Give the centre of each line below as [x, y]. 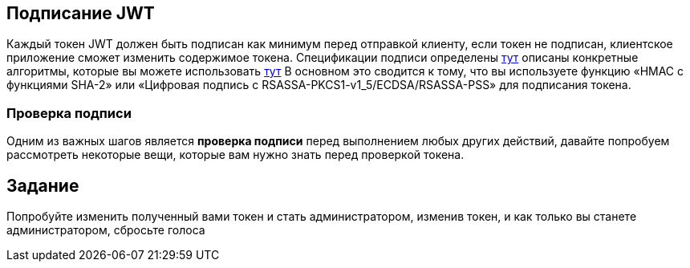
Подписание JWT [81, 13]
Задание [43, 185]
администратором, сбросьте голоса [106, 230]
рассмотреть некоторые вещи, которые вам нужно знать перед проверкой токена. [235, 155]
